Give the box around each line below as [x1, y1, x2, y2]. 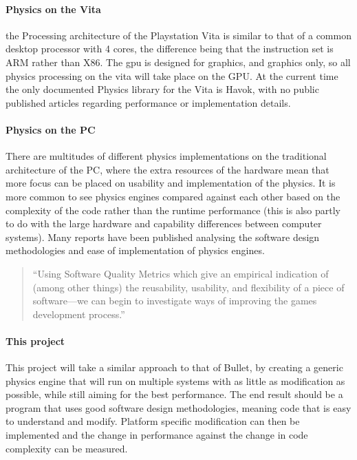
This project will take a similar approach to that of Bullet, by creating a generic [6, 360, 343, 375]
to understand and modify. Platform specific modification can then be [6, 414, 300, 428]
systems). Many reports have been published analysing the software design [6, 229, 320, 244]
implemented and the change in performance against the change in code [6, 428, 308, 442]
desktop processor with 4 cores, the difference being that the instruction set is [6, 41, 334, 56]
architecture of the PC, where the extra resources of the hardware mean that [6, 162, 329, 176]
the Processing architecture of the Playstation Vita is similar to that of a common [6, 28, 351, 42]
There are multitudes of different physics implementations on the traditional [6, 149, 327, 163]
